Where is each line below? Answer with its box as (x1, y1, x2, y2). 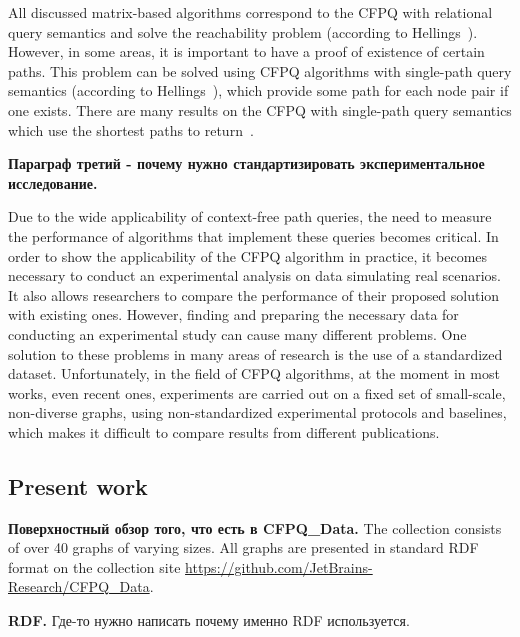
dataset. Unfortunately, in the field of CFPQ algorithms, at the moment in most (8, 363, 500, 384)
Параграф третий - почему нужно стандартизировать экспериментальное (8, 153, 485, 174)
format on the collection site (8, 556, 181, 577)
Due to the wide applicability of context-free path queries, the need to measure (8, 206, 492, 227)
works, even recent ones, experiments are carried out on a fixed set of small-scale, (8, 382, 506, 403)
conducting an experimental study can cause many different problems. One (8, 323, 467, 344)
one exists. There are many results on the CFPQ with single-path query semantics (8, 99, 512, 120)
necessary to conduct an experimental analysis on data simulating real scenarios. (8, 265, 502, 286)
